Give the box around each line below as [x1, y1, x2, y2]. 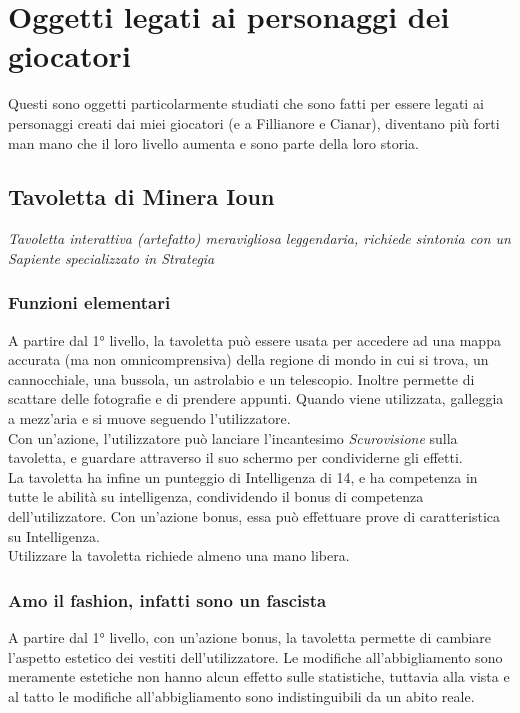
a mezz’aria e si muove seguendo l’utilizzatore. [8, 408, 291, 429]
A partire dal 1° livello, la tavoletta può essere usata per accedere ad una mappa [8, 329, 501, 350]
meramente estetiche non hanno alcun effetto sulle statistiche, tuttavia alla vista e [8, 666, 510, 687]
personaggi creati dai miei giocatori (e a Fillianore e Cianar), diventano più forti [8, 112, 500, 133]
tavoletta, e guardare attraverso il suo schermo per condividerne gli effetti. [8, 447, 463, 468]
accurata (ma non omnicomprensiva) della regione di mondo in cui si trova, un [8, 349, 489, 370]
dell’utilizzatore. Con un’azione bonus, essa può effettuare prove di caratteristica [8, 506, 501, 527]
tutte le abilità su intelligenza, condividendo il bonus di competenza [8, 486, 424, 507]
